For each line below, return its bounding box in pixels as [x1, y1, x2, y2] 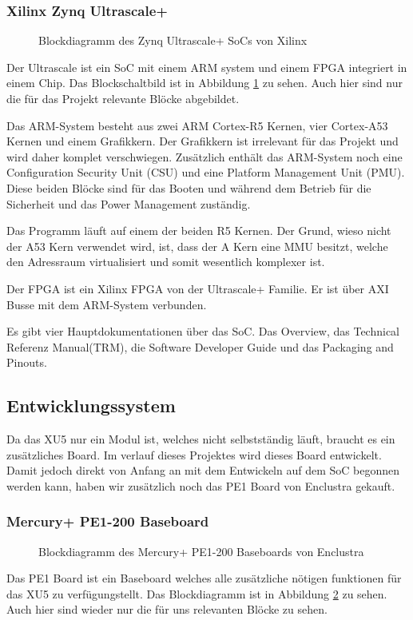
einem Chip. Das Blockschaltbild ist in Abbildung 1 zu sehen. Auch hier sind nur [6, 74, 403, 91]
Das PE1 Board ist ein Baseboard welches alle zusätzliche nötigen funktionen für [6, 570, 402, 586]
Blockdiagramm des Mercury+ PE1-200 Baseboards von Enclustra [38, 542, 364, 559]
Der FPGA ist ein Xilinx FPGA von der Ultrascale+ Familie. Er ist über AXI [6, 280, 389, 296]
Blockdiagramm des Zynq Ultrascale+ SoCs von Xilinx [38, 32, 308, 49]
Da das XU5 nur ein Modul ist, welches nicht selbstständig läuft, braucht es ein [6, 431, 395, 447]
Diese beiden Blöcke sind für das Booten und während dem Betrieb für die [6, 179, 371, 196]
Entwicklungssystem [6, 393, 176, 418]
